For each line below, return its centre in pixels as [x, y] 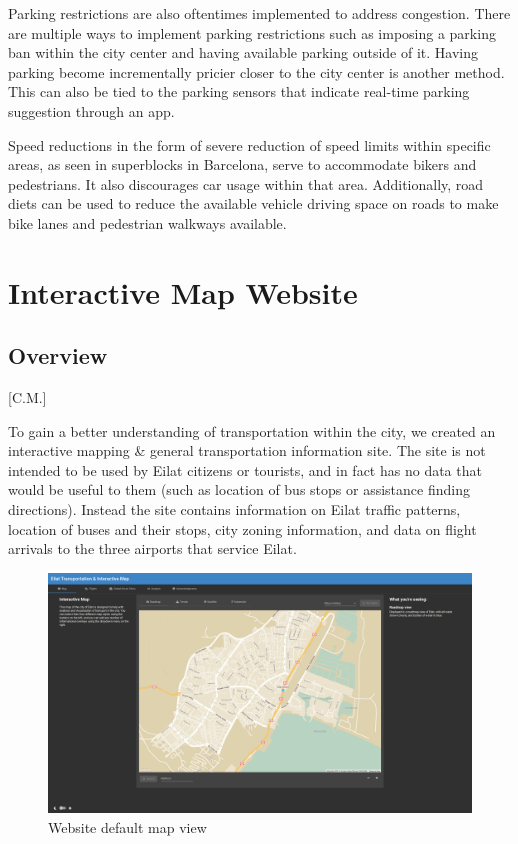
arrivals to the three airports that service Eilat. [152, 548]
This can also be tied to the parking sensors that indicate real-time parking [239, 91]
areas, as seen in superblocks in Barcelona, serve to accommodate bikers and [242, 164]
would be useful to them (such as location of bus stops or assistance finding [239, 489]
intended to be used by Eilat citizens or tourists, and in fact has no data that [245, 469]
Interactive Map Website [183, 291]
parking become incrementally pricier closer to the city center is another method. [256, 71]
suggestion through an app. [91, 110]
